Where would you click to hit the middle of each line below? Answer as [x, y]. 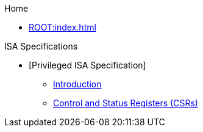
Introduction [77, 84]
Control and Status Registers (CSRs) [126, 103]
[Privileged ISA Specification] [87, 65]
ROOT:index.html [62, 27]
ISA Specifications [41, 46]
